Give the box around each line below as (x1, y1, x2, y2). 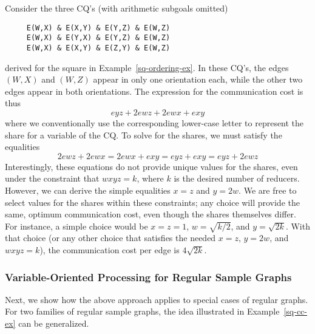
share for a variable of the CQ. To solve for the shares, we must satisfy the (5, 128, 282, 141)
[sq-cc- (283, 305, 307, 318)
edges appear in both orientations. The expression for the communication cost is (5, 84, 303, 97)
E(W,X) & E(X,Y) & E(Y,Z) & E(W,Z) (26, 23, 171, 32)
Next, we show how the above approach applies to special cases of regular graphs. (5, 293, 308, 305)
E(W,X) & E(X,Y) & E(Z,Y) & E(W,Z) (26, 43, 171, 52)
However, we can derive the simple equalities (5, 183, 171, 196)
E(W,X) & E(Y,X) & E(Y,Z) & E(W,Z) (26, 33, 171, 43)
